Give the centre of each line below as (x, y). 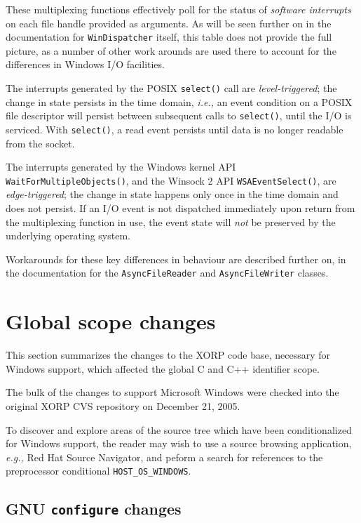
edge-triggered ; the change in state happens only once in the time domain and (172, 194)
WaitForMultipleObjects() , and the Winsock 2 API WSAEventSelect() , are (171, 180)
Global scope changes (111, 321)
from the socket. (40, 143)
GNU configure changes (94, 509)
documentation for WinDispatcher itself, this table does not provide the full (169, 37)
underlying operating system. (68, 236)
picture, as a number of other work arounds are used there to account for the (171, 50)
